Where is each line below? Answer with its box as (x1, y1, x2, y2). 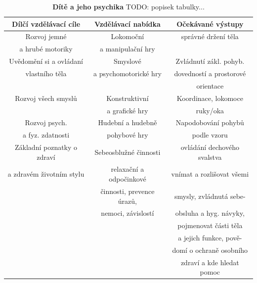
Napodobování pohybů (175, 117, 244, 128)
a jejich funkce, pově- (178, 233, 242, 243)
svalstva (198, 151, 222, 162)
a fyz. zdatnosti (22, 130, 70, 140)
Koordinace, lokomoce (176, 93, 243, 103)
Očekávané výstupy (176, 18, 244, 29)
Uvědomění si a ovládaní (9, 56, 83, 66)
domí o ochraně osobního (172, 244, 248, 255)
